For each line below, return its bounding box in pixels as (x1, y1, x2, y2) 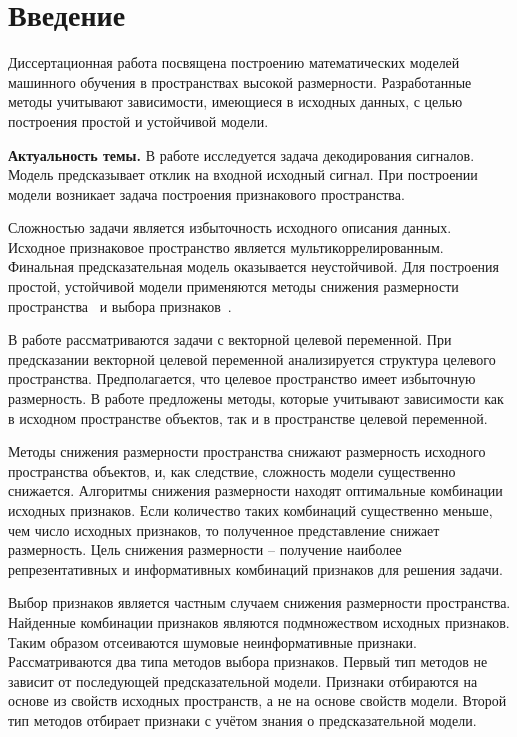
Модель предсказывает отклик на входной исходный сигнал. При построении (8, 164, 478, 185)
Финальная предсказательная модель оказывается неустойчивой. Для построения (8, 256, 500, 277)
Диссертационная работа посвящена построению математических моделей (8, 52, 460, 73)
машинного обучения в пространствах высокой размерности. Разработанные (8, 71, 472, 92)
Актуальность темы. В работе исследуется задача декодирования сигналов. (8, 144, 475, 165)
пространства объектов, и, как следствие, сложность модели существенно (8, 460, 456, 481)
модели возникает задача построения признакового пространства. (8, 183, 405, 204)
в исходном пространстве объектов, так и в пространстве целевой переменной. (8, 407, 488, 428)
